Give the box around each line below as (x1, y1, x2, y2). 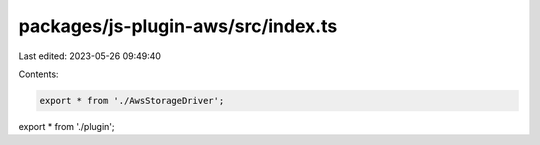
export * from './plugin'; (18, 120, 115, 132)
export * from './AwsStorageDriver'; (39, 95, 225, 106)
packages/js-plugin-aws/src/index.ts (18, 15, 338, 37)
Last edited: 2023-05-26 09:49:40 (18, 50, 162, 62)
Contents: (18, 68, 59, 80)
